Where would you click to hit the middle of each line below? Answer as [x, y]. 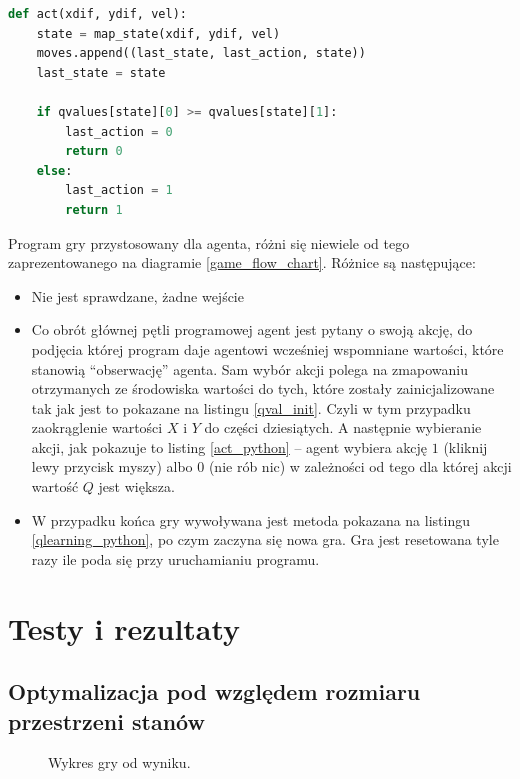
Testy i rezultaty [124, 627]
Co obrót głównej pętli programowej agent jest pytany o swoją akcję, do [252, 329]
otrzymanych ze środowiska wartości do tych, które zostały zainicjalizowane [263, 388]
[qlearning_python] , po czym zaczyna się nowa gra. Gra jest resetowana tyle [265, 539]
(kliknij [465, 446]
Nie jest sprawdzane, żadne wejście [137, 295]
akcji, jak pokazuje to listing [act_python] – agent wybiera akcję [229, 446]
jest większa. [136, 486]
